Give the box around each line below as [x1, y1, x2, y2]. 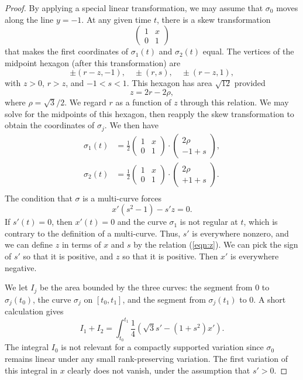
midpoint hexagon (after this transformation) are [5, 56, 181, 69]
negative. [5, 261, 37, 273]
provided [234, 77, 266, 89]
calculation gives [5, 305, 64, 317]
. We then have [104, 119, 159, 131]
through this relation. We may [180, 95, 289, 108]
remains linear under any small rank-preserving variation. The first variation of [5, 352, 288, 365]
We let [5, 281, 28, 293]
